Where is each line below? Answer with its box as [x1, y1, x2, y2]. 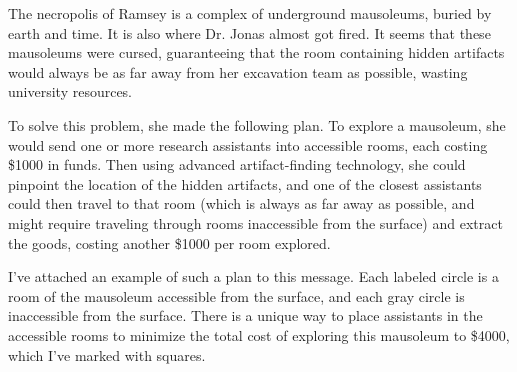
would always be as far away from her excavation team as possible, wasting [8, 61, 468, 82]
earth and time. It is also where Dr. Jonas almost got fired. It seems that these [8, 22, 491, 43]
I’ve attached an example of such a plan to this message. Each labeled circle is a [8, 266, 499, 287]
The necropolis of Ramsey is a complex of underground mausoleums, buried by [8, 3, 492, 23]
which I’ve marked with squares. [8, 344, 206, 365]
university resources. [8, 81, 133, 102]
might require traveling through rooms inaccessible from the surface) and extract [8, 212, 503, 233]
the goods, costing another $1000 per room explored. [8, 232, 331, 253]
